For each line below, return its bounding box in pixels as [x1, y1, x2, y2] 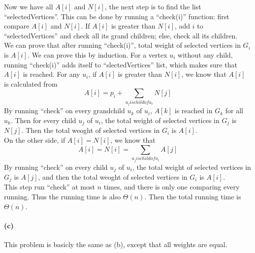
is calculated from [4, 78, 58, 89]
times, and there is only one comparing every [103, 182, 240, 192]
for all [225, 105, 243, 116]
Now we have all [4, 1, 53, 11]
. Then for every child [10, 115, 76, 125]
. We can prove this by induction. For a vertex [28, 49, 167, 60]
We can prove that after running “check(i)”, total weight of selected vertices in [4, 40, 241, 50]
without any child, [178, 49, 233, 60]
